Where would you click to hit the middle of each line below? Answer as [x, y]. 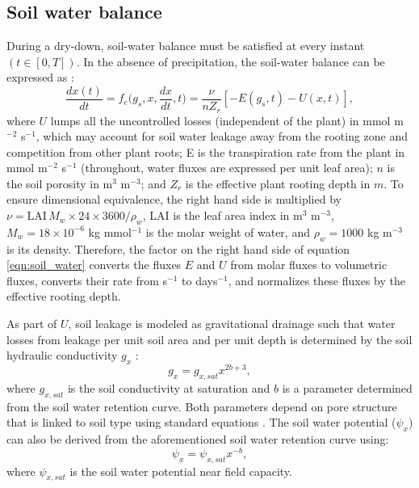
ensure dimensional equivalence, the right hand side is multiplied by [174, 199]
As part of [32, 324]
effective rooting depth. [64, 296]
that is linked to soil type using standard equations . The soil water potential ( [201, 422]
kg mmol [110, 231]
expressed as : [40, 77]
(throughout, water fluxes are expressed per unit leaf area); [227, 168]
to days [200, 280]
